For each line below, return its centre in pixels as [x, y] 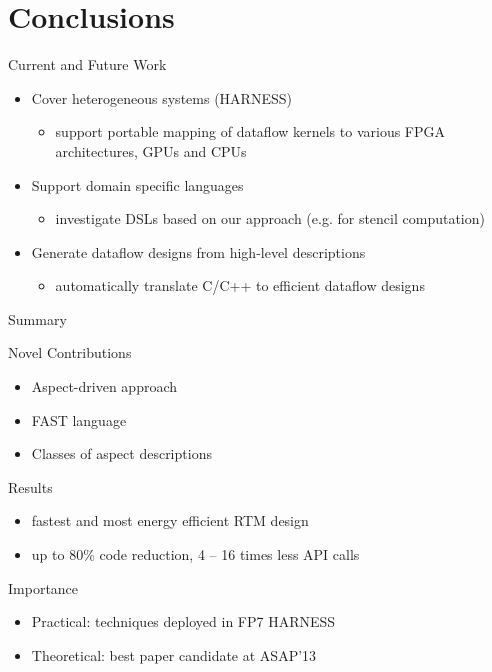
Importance [43, 587]
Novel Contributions [70, 352]
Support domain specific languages [137, 184]
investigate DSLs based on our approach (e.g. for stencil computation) [270, 218]
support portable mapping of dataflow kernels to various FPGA [250, 131]
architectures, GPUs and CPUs [151, 150]
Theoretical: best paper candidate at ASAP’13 [174, 654]
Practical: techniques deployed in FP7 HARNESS [183, 621]
